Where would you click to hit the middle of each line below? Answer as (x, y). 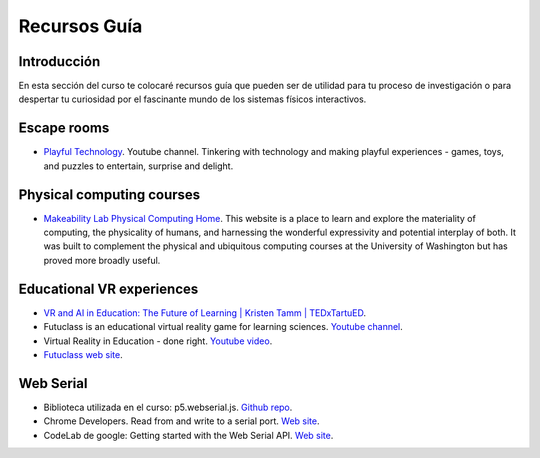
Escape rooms (64, 128)
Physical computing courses (109, 194)
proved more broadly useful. (102, 260)
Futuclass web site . (83, 354)
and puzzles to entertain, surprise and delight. (138, 166)
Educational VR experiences (108, 288)
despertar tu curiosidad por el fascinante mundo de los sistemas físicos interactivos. (192, 99)
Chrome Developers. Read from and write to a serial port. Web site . (181, 421)
